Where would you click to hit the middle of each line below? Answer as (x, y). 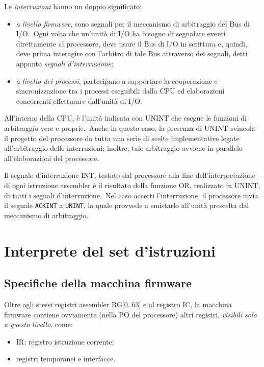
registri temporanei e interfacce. (66, 359)
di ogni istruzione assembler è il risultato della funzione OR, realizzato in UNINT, (132, 185)
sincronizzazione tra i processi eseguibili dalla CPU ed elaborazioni (120, 91)
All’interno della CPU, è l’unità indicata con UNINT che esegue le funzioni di (125, 118)
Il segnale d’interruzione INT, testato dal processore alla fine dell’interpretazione (130, 175)
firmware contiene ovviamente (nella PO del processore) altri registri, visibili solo (130, 314)
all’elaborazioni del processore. (52, 158)
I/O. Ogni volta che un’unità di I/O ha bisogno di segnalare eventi (121, 33)
